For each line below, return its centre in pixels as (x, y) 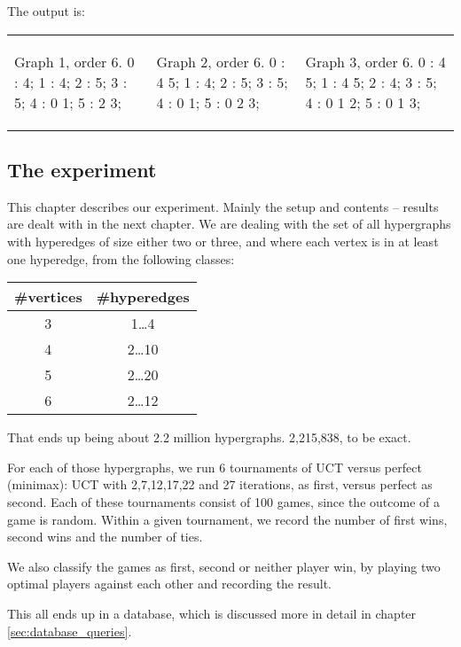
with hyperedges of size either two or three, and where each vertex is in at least (223, 241)
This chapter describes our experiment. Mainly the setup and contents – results (223, 206)
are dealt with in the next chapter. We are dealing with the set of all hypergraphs (229, 224)
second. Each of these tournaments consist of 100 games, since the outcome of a (223, 501)
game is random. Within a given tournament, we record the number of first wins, (227, 519)
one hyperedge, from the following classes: (121, 258)
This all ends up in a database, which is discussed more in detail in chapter (212, 613)
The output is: (46, 11)
